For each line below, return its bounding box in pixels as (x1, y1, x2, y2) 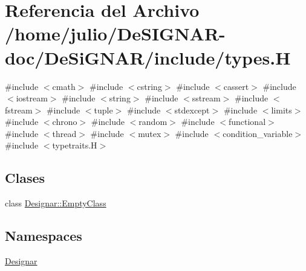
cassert (223, 80, 249, 92)
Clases (5, 168, 45, 187)
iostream (16, 92, 48, 104)
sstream (192, 92, 221, 104)
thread (52, 127, 77, 139)
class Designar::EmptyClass (5, 197, 106, 209)
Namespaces (5, 226, 82, 245)
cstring (137, 80, 162, 92)
